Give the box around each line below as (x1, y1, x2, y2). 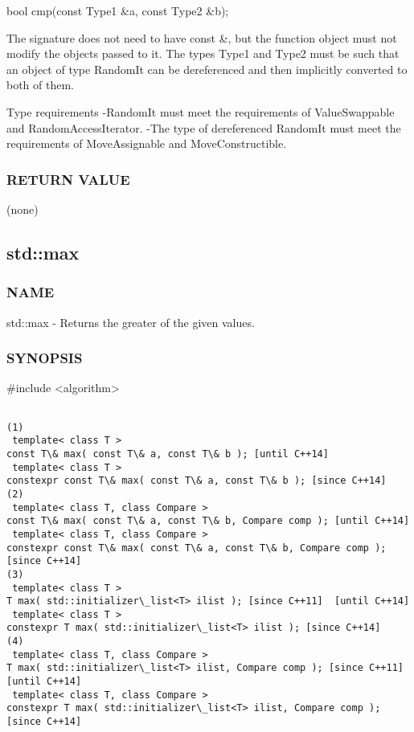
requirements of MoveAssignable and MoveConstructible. (6, 135, 287, 152)
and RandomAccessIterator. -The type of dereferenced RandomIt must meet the (6, 119, 401, 136)
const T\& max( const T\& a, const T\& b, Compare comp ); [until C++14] (6, 515, 410, 527)
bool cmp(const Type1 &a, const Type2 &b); (6, 2, 229, 18)
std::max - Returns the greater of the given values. (6, 313, 255, 330)
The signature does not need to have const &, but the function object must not (6, 29, 397, 46)
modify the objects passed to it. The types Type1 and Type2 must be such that (6, 45, 400, 62)
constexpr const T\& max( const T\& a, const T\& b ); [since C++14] (6, 475, 387, 487)
